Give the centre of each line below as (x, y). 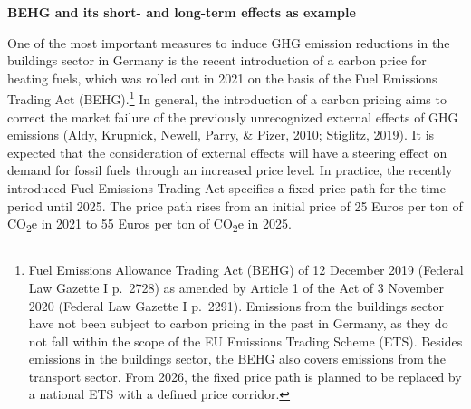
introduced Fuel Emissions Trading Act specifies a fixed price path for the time (226, 188)
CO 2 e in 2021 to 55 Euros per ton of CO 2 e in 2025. (149, 224)
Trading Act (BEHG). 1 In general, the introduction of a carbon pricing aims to (227, 98)
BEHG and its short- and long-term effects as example (182, 12)
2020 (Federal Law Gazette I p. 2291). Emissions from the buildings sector (236, 305)
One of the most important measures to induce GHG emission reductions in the (229, 42)
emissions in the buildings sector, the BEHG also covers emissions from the (237, 359)
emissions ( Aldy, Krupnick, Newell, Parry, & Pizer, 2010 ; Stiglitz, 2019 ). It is (221, 135)
